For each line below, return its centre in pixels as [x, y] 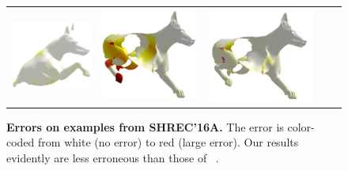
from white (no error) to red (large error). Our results [168, 142]
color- [301, 126]
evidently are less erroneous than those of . [113, 157]
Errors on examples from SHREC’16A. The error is [145, 126]
